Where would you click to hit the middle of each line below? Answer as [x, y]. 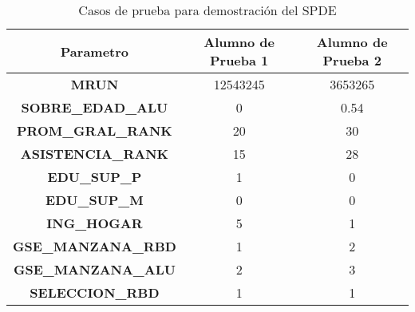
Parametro [95, 51]
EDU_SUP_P [95, 177]
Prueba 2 [352, 60]
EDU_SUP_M [95, 200]
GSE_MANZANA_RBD [95, 246]
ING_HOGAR [95, 223]
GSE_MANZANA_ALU [94, 269]
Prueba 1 [239, 60]
